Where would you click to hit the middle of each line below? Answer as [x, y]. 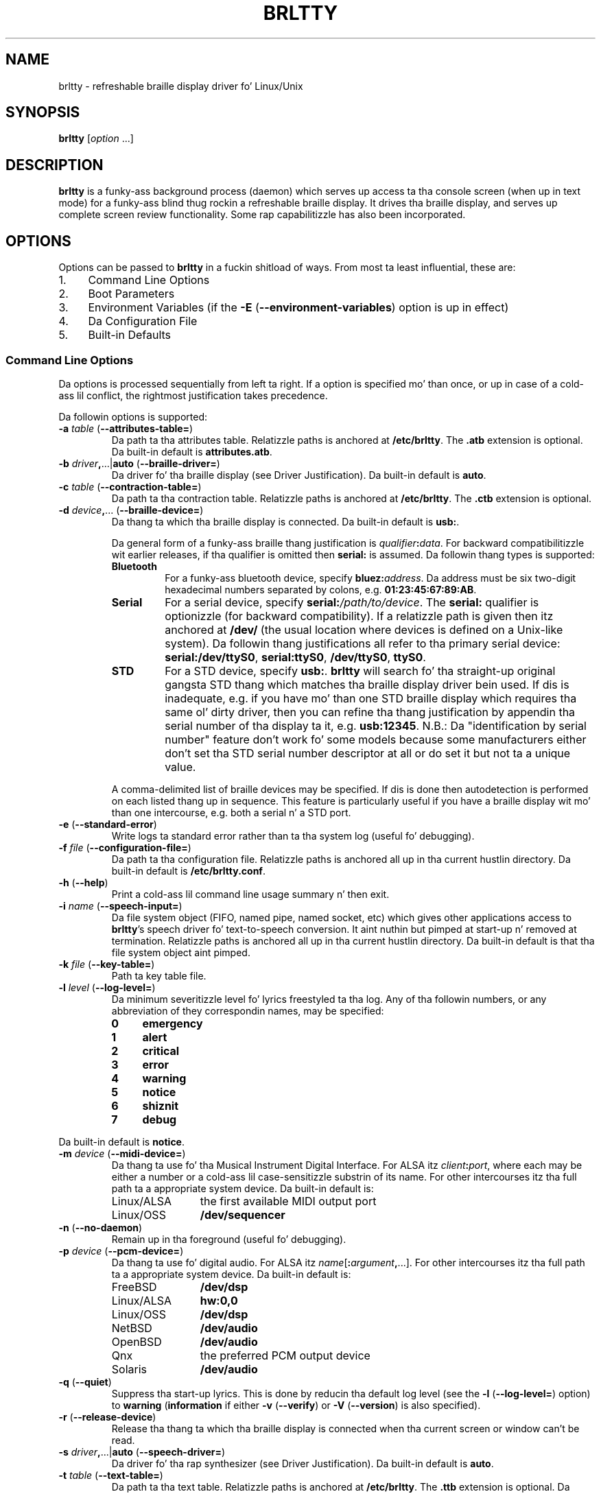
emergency [173, 1023]
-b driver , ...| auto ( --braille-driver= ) [139, 463]
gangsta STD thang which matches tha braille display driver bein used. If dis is [367, 684]
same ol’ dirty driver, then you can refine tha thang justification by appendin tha [370, 712]
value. [180, 767]
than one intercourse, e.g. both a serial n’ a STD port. [231, 812]
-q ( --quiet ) [85, 1382]
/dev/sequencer [243, 1214]
